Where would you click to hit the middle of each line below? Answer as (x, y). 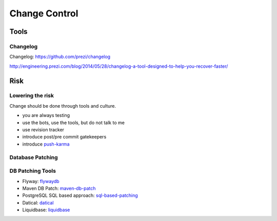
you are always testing (46, 115)
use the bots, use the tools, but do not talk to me (74, 123)
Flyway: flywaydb (41, 181)
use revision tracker (43, 130)
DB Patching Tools (33, 171)
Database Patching (34, 157)
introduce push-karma (46, 144)
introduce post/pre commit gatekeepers (64, 137)
